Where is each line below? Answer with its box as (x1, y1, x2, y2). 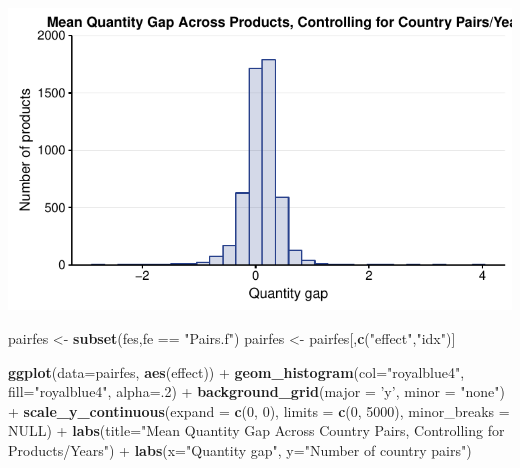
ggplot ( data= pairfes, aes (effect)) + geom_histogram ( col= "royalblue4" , (8, 361, 465, 382)
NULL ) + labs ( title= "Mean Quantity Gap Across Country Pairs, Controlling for (8, 420, 505, 441)
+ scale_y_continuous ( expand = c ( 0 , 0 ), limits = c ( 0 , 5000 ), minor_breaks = (8, 400, 510, 421)
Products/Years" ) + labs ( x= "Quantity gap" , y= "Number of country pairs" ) (8, 439, 472, 460)
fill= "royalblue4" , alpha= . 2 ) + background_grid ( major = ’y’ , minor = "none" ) (8, 381, 505, 402)
